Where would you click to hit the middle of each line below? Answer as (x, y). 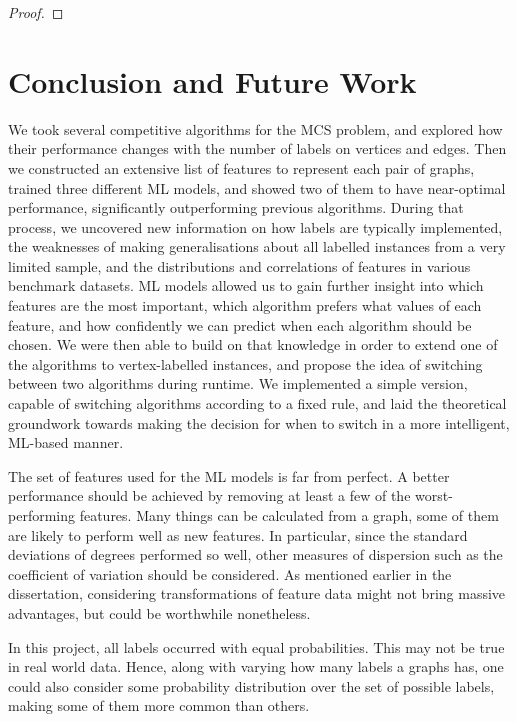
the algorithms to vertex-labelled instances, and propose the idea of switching (245, 363)
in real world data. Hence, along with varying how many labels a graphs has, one (256, 666)
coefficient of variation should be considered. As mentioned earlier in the (230, 573)
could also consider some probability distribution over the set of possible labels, (251, 685)
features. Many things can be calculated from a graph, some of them (289, 515)
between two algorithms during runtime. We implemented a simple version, (238, 383)
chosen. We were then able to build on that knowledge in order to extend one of (253, 344)
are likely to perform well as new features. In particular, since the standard (238, 534)
